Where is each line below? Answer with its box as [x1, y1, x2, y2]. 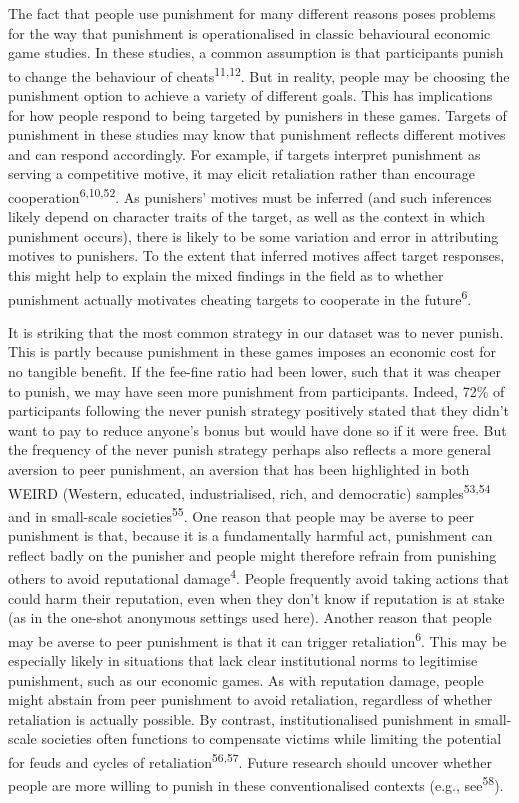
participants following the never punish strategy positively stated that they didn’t [8, 400, 510, 421]
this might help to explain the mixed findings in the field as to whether [8, 265, 444, 286]
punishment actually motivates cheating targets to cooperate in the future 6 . [8, 285, 472, 309]
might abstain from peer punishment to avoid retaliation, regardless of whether [8, 689, 493, 710]
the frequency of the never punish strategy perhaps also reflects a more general [8, 439, 491, 460]
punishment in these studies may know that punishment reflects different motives [8, 124, 506, 145]
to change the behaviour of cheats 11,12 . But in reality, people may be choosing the [8, 62, 510, 86]
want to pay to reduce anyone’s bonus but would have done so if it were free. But [8, 419, 507, 440]
